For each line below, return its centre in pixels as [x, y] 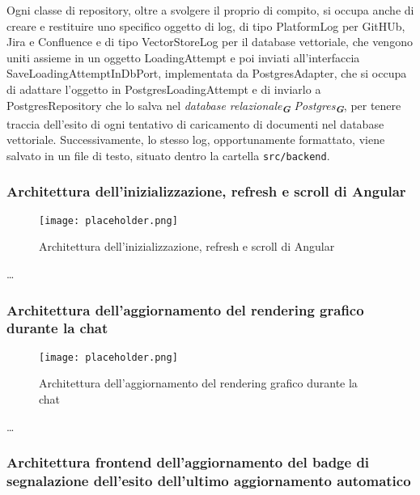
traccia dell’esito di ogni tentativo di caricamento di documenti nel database [195, 123]
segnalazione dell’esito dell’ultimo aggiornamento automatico [209, 481]
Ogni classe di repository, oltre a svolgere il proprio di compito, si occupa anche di [210, 10]
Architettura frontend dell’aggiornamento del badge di [188, 462]
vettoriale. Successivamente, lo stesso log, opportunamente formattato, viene [196, 140]
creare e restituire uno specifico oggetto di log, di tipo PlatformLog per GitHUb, [206, 25]
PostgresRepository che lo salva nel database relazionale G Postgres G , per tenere [204, 106]
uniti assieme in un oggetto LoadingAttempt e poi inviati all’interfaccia [183, 57]
